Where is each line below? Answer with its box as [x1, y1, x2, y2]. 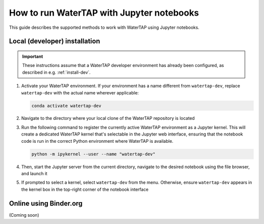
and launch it [21, 171, 47, 177]
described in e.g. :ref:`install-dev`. [22, 69, 91, 75]
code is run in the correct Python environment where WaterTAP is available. [21, 138, 174, 144]
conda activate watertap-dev [31, 103, 102, 109]
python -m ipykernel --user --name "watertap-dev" [31, 151, 156, 157]
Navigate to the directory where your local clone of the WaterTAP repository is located [21, 115, 195, 121]
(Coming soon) [9, 212, 39, 218]
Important [22, 53, 44, 59]
